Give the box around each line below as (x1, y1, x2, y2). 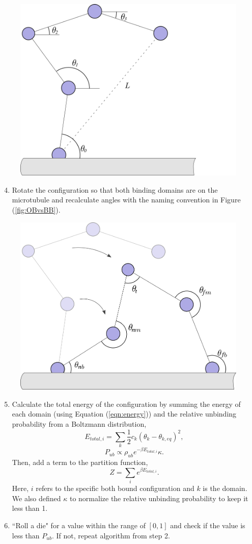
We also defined (12, 493, 61, 503)
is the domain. (203, 483, 247, 494)
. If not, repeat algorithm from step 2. (51, 530, 170, 540)
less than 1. (12, 503, 48, 513)
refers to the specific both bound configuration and (36, 483, 194, 494)
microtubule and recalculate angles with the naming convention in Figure (12, 194, 241, 205)
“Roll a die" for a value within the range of (12, 520, 146, 531)
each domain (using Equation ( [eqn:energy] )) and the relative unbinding (12, 408, 237, 419)
